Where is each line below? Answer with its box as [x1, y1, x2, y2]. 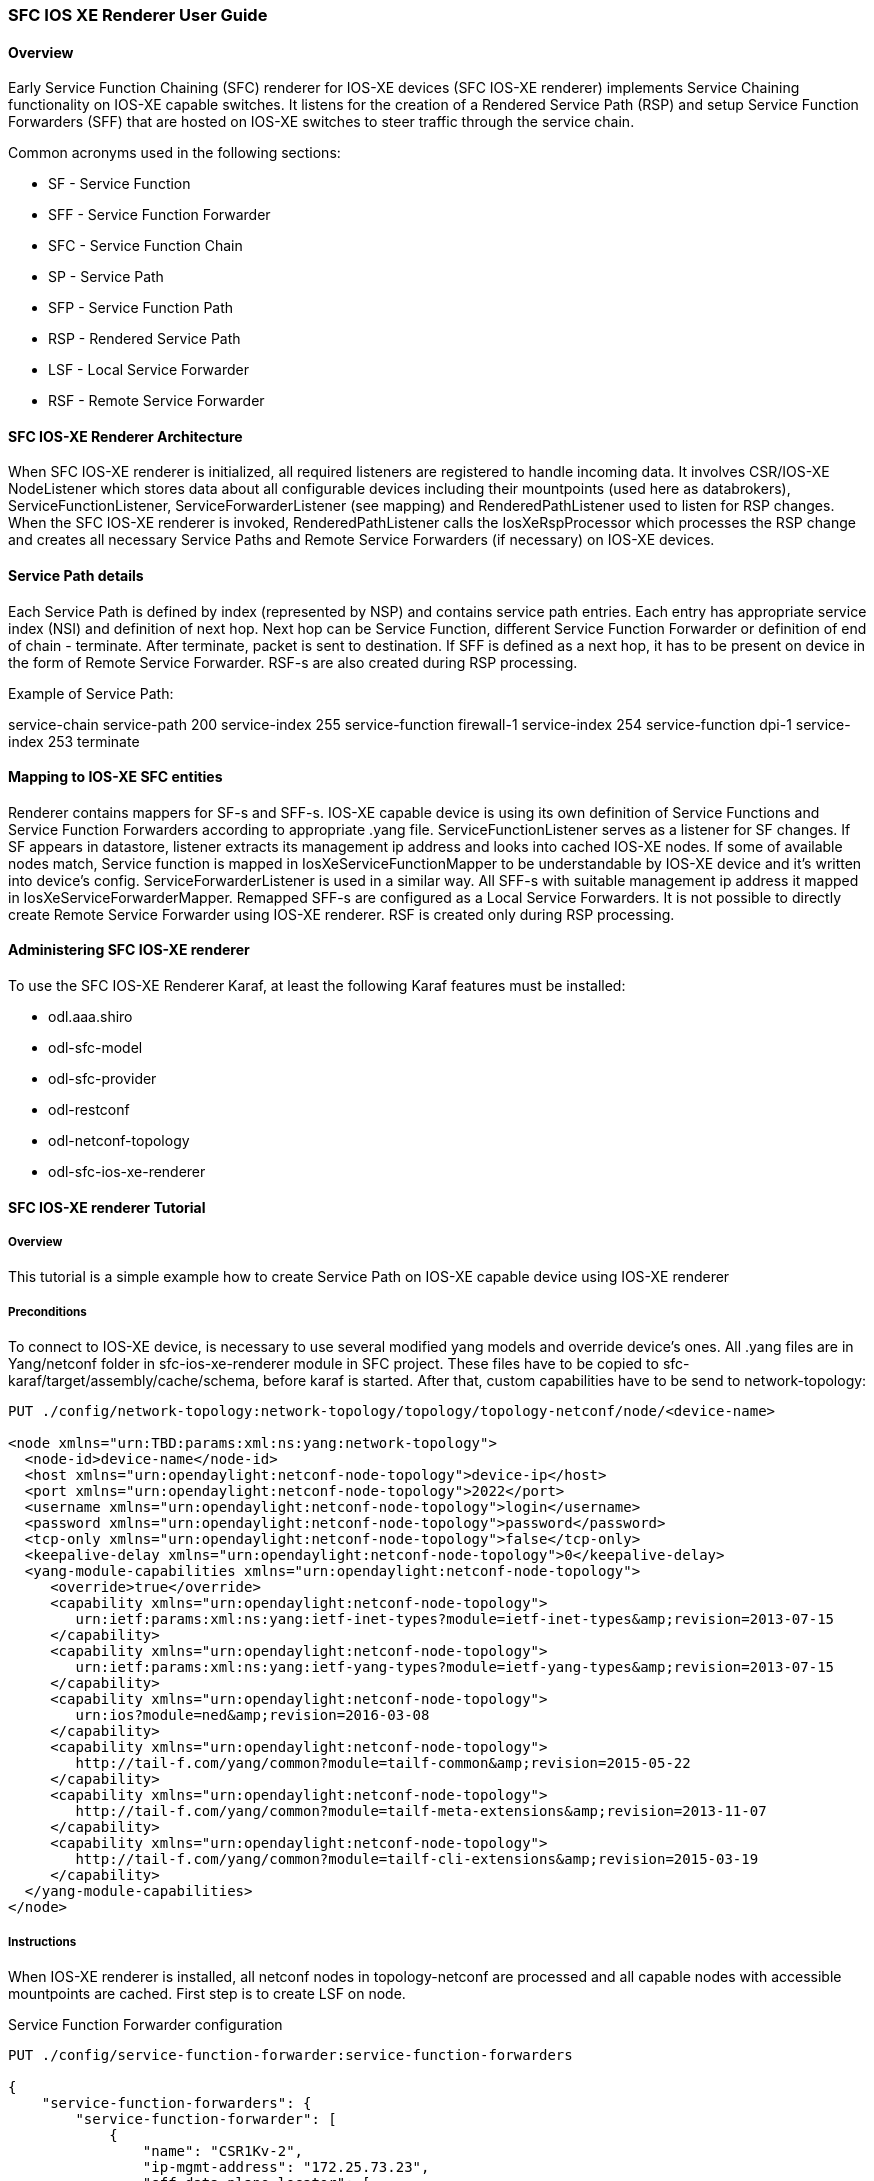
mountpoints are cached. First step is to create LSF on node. [8, 1985, 406, 2003]
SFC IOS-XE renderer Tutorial [8, 1198, 206, 1216]
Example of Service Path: [8, 684, 174, 702]
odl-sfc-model [48, 1039, 143, 1057]
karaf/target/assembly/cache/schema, [8, 1372, 260, 1390]
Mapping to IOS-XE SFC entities [8, 768, 223, 786]
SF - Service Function [48, 175, 191, 193]
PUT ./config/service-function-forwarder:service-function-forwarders [8, 2047, 573, 2064]
